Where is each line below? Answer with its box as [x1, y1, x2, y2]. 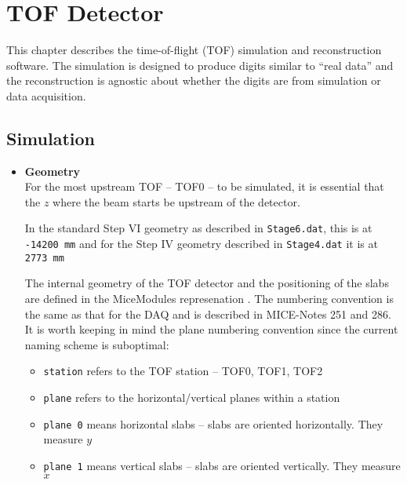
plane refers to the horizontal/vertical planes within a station [43, 389, 340, 406]
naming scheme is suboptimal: [24, 336, 169, 352]
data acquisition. [6, 87, 86, 104]
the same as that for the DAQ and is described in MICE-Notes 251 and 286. [24, 305, 391, 322]
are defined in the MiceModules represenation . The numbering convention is [24, 290, 394, 307]
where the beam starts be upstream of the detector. [53, 193, 300, 210]
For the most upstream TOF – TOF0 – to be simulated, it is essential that [24, 178, 384, 195]
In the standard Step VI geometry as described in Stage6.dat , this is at [24, 220, 372, 236]
